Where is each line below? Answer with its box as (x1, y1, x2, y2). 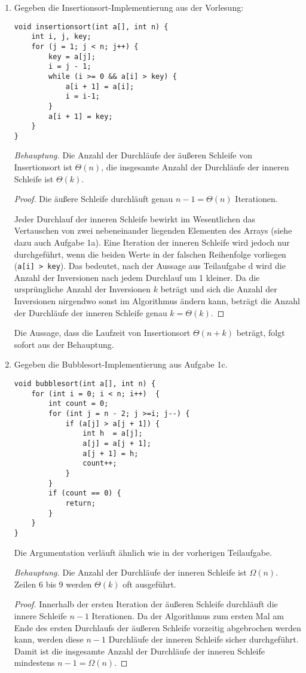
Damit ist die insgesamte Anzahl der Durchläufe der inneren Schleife (14, 644, 265, 657)
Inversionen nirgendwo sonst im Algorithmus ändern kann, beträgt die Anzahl (14, 295, 300, 307)
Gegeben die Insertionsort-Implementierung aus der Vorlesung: (14, 1, 244, 13)
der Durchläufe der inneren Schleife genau (14, 306, 167, 319)
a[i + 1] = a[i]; (65, 82, 134, 91)
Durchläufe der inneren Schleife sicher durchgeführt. (108, 633, 299, 646)
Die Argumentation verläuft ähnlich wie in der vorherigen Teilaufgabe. (14, 546, 273, 558)
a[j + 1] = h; (82, 449, 139, 458)
